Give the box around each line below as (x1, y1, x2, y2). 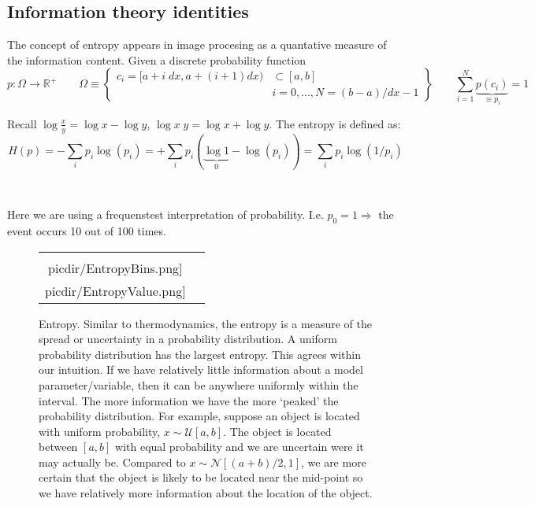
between (39, 438, 78, 455)
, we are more (300, 453, 366, 470)
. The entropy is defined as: (269, 115, 401, 131)
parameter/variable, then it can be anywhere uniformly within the (39, 376, 359, 393)
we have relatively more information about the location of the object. (39, 485, 373, 501)
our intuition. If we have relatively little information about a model (39, 361, 363, 378)
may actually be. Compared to (39, 453, 186, 470)
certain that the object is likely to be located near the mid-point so (39, 469, 363, 486)
